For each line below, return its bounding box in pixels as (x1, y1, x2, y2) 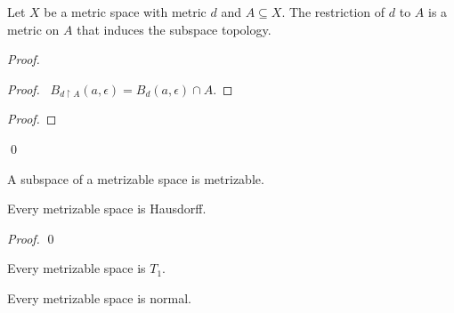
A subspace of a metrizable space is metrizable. (7, 169, 264, 188)
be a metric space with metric (44, 3, 207, 20)
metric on (7, 20, 60, 38)
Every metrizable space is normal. (7, 288, 191, 307)
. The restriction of (281, 3, 385, 20)
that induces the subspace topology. (77, 20, 272, 38)
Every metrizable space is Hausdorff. (7, 199, 207, 218)
